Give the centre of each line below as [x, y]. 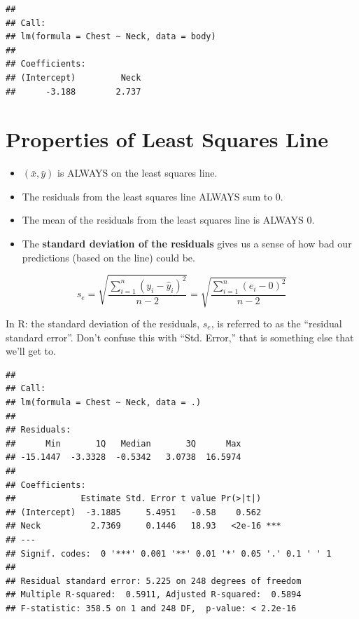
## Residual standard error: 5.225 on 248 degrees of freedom [154, 581]
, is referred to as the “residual [276, 323]
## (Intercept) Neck [73, 77]
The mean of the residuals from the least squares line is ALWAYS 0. [168, 220]
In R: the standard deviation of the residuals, [103, 323]
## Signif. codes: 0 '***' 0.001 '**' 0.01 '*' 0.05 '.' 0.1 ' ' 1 [169, 553]
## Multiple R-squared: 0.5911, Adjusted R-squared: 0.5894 [154, 595]
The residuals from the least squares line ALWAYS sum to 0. [153, 196]
